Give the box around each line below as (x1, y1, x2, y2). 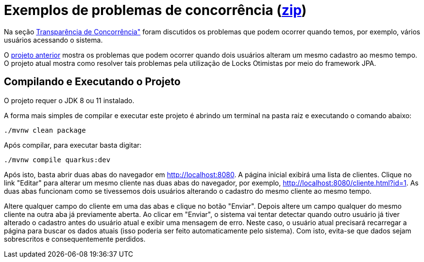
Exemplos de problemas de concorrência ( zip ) (4, 2, 307, 18)
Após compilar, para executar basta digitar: (4, 140, 142, 149)
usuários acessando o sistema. (4, 35, 103, 44)
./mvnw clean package (4, 126, 86, 134)
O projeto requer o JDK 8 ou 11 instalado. (4, 96, 135, 105)
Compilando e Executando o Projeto (4, 76, 181, 88)
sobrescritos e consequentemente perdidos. (4, 234, 146, 243)
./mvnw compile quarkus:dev (4, 155, 111, 164)
